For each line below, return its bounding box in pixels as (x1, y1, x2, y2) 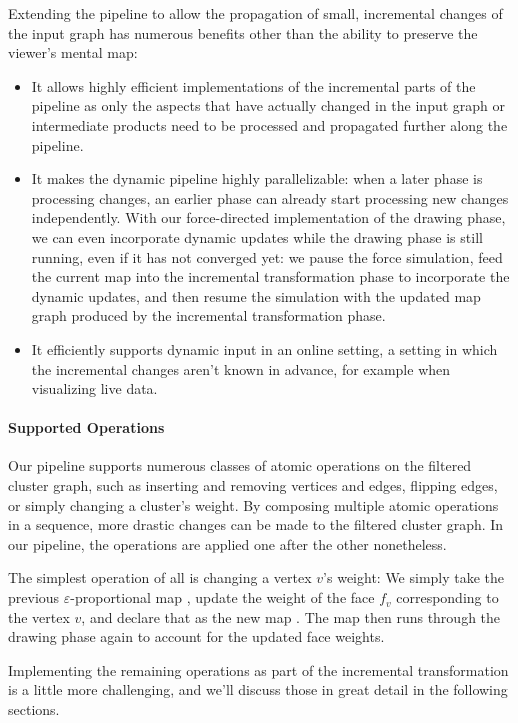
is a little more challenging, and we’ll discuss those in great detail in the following (8, 679, 508, 700)
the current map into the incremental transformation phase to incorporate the (31, 266, 510, 287)
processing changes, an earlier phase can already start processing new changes (31, 187, 509, 208)
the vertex (8, 606, 70, 627)
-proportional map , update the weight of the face (70, 587, 375, 608)
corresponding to (396, 587, 499, 608)
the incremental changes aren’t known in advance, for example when (31, 358, 451, 379)
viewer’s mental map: (8, 42, 138, 63)
